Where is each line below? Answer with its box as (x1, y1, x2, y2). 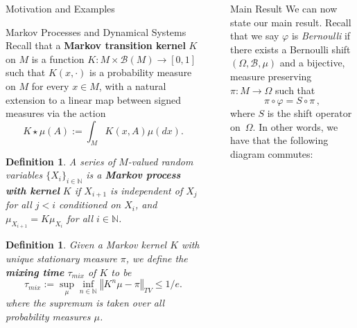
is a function (31, 51, 85, 66)
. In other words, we (252, 119, 338, 134)
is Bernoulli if (291, 28, 351, 43)
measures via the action (6, 106, 106, 120)
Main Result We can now (229, 1, 338, 15)
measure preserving (229, 69, 312, 83)
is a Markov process (86, 167, 181, 182)
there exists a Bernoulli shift (229, 42, 351, 56)
